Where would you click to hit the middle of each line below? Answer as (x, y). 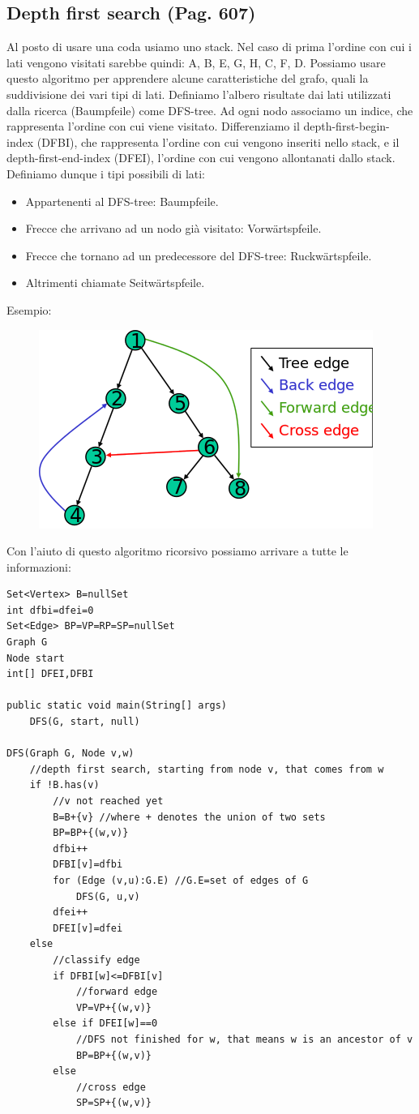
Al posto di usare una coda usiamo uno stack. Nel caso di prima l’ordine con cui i (209, 47)
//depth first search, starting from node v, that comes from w (207, 769)
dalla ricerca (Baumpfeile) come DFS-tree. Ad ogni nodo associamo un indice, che (210, 110)
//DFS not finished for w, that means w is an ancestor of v (244, 1039)
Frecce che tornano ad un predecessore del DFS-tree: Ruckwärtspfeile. (199, 255)
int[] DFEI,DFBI (50, 674)
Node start (36, 658)
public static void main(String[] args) (117, 706)
